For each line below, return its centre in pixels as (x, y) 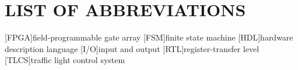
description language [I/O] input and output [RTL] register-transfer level (132, 48)
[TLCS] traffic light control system (65, 60)
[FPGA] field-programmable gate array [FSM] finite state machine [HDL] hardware (149, 37)
